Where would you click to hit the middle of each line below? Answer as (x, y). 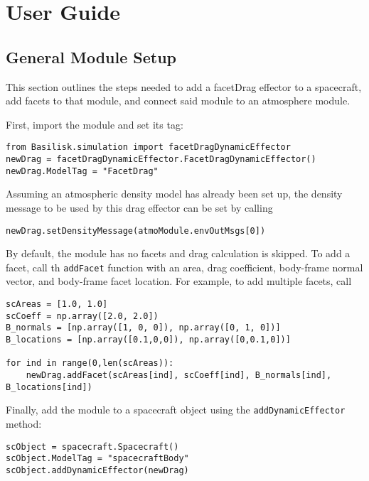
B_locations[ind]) (49, 387)
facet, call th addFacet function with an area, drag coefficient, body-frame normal (184, 267)
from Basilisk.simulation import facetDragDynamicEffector (148, 147)
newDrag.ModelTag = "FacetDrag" (82, 171)
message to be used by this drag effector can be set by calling (139, 207)
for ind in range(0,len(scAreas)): (90, 363)
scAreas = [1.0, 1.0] (57, 304)
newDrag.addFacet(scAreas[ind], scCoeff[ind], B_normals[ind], (179, 375)
